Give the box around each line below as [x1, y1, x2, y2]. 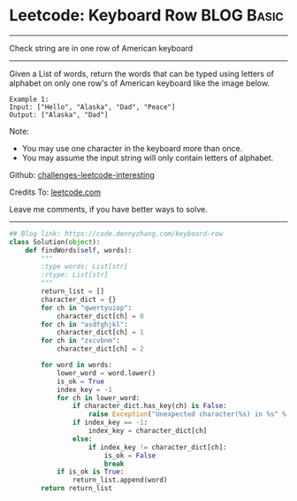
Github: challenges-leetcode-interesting [9, 169, 155, 180]
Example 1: [9, 95, 49, 104]
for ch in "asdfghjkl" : [41, 320, 128, 328]
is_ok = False [103, 451, 156, 460]
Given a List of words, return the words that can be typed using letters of [9, 68, 274, 79]
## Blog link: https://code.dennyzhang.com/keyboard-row [9, 229, 224, 238]
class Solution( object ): [9, 237, 101, 246]
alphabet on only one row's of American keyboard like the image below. [9, 77, 270, 89]
